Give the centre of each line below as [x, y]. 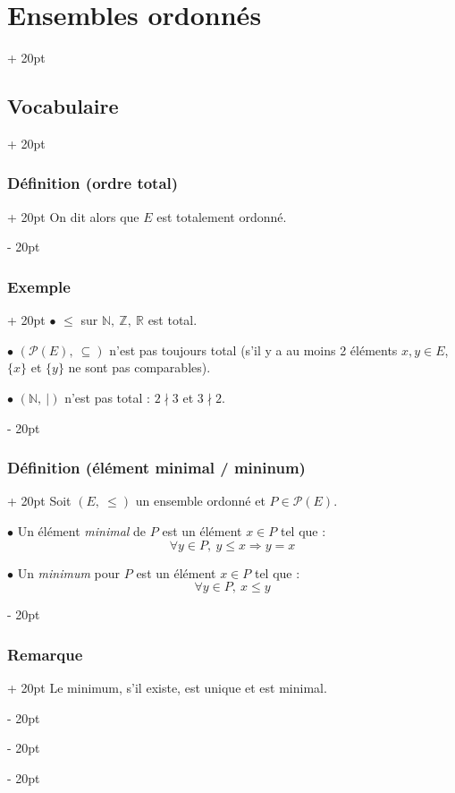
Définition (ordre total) [93, 183]
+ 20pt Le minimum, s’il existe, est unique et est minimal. [167, 687]
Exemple [39, 286]
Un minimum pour [69, 572]
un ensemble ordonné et [200, 501]
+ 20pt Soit [39, 501]
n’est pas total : [107, 397]
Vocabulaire [63, 106]
